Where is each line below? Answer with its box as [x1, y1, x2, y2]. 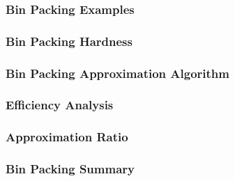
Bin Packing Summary [6, 160, 135, 178]
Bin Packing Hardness [6, 32, 132, 49]
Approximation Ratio [6, 128, 128, 145]
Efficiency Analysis [6, 96, 114, 113]
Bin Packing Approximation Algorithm [6, 64, 229, 81]
